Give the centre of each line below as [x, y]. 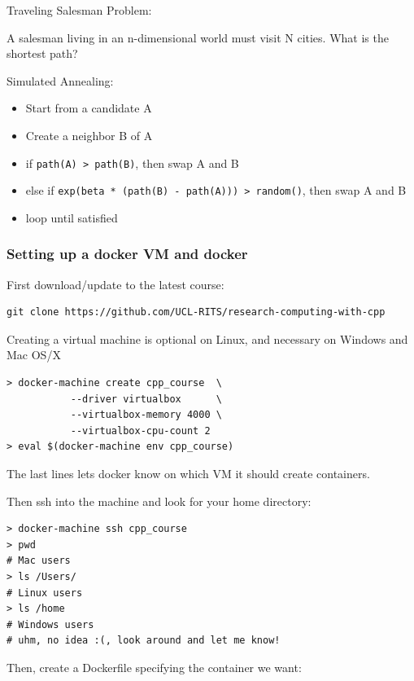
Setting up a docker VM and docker [127, 254]
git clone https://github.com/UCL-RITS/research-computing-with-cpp [196, 312]
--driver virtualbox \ [146, 399]
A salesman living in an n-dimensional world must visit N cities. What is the [198, 37]
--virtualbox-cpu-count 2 [140, 431]
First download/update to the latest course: [115, 284]
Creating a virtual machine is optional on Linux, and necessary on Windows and [207, 338]
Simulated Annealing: [60, 80]
